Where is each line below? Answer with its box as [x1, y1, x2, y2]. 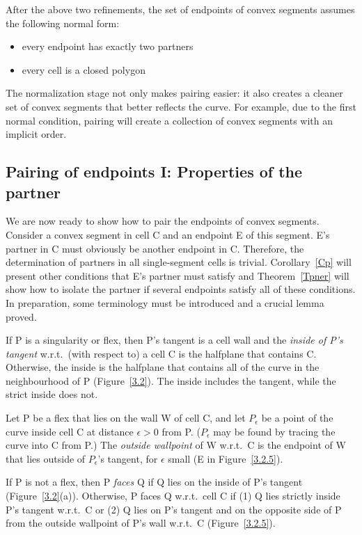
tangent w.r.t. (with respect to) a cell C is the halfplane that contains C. [6, 346, 317, 360]
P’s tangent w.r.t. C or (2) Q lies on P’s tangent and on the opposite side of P [6, 502, 342, 516]
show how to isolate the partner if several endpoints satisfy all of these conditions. [6, 282, 356, 296]
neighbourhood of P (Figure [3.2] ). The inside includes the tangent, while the [6, 373, 336, 388]
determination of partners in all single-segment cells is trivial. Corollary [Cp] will [6, 255, 352, 269]
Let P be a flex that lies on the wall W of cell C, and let [6, 410, 246, 425]
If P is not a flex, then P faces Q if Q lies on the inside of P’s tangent [6, 474, 303, 489]
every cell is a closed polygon [22, 62, 145, 77]
